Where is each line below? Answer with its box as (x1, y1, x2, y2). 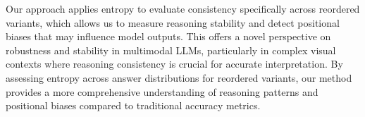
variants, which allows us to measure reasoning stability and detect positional (6, 15, 340, 30)
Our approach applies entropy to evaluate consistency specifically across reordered (6, 1, 360, 16)
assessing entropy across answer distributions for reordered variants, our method (6, 70, 352, 85)
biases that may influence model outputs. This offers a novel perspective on (6, 29, 331, 44)
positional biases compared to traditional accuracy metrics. (6, 98, 261, 113)
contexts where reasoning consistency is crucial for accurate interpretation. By (6, 56, 343, 71)
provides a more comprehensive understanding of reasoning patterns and (6, 84, 318, 99)
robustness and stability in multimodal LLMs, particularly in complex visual (6, 42, 336, 57)
